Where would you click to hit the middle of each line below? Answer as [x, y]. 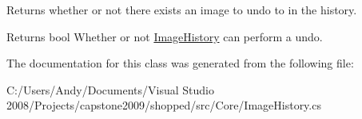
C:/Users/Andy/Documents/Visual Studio [110, 89]
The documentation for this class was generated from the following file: [180, 63]
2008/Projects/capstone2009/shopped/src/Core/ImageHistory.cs [164, 105]
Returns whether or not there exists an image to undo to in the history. [182, 10]
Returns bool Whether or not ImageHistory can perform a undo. [165, 36]
